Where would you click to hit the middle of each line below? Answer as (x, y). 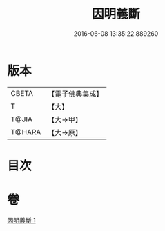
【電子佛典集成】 (76, 94)
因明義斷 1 (21, 220)
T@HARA (26, 132)
